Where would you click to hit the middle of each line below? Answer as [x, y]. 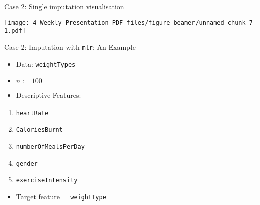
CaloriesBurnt [39, 130]
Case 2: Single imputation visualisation [64, 6]
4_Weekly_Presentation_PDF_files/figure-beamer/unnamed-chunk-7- [145, 22]
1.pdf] [15, 31]
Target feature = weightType [61, 197]
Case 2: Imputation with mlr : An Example [70, 46]
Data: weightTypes [46, 64]
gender [27, 164]
